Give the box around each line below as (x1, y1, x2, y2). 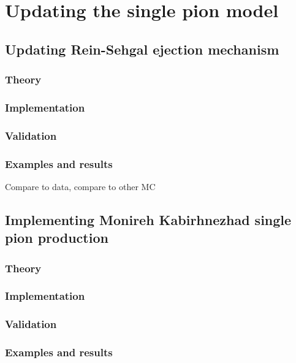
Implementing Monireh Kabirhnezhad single (5, 210, 292, 229)
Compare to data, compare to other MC (5, 180, 156, 193)
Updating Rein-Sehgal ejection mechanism (5, 39, 279, 58)
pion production (5, 228, 108, 247)
